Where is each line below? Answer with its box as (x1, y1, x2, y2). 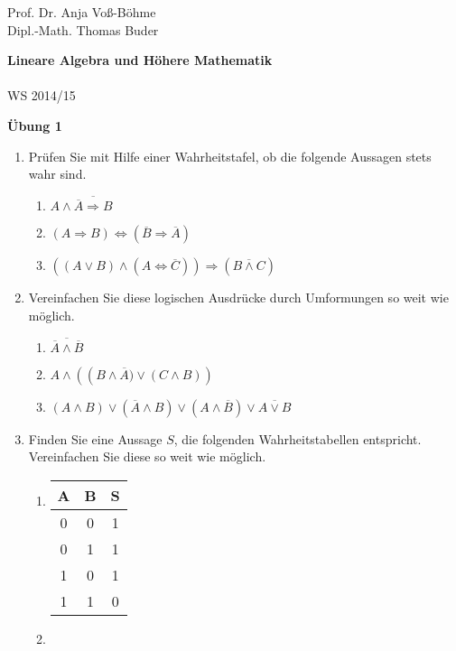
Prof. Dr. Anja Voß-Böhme (7, 3, 156, 21)
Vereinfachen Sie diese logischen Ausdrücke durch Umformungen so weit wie (28, 288, 449, 307)
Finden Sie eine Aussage (28, 429, 163, 448)
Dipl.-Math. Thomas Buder (7, 20, 159, 39)
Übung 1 (7, 116, 62, 135)
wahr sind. (28, 164, 87, 183)
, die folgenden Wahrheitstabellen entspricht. (173, 429, 422, 448)
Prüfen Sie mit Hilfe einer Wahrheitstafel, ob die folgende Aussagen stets (28, 146, 432, 165)
